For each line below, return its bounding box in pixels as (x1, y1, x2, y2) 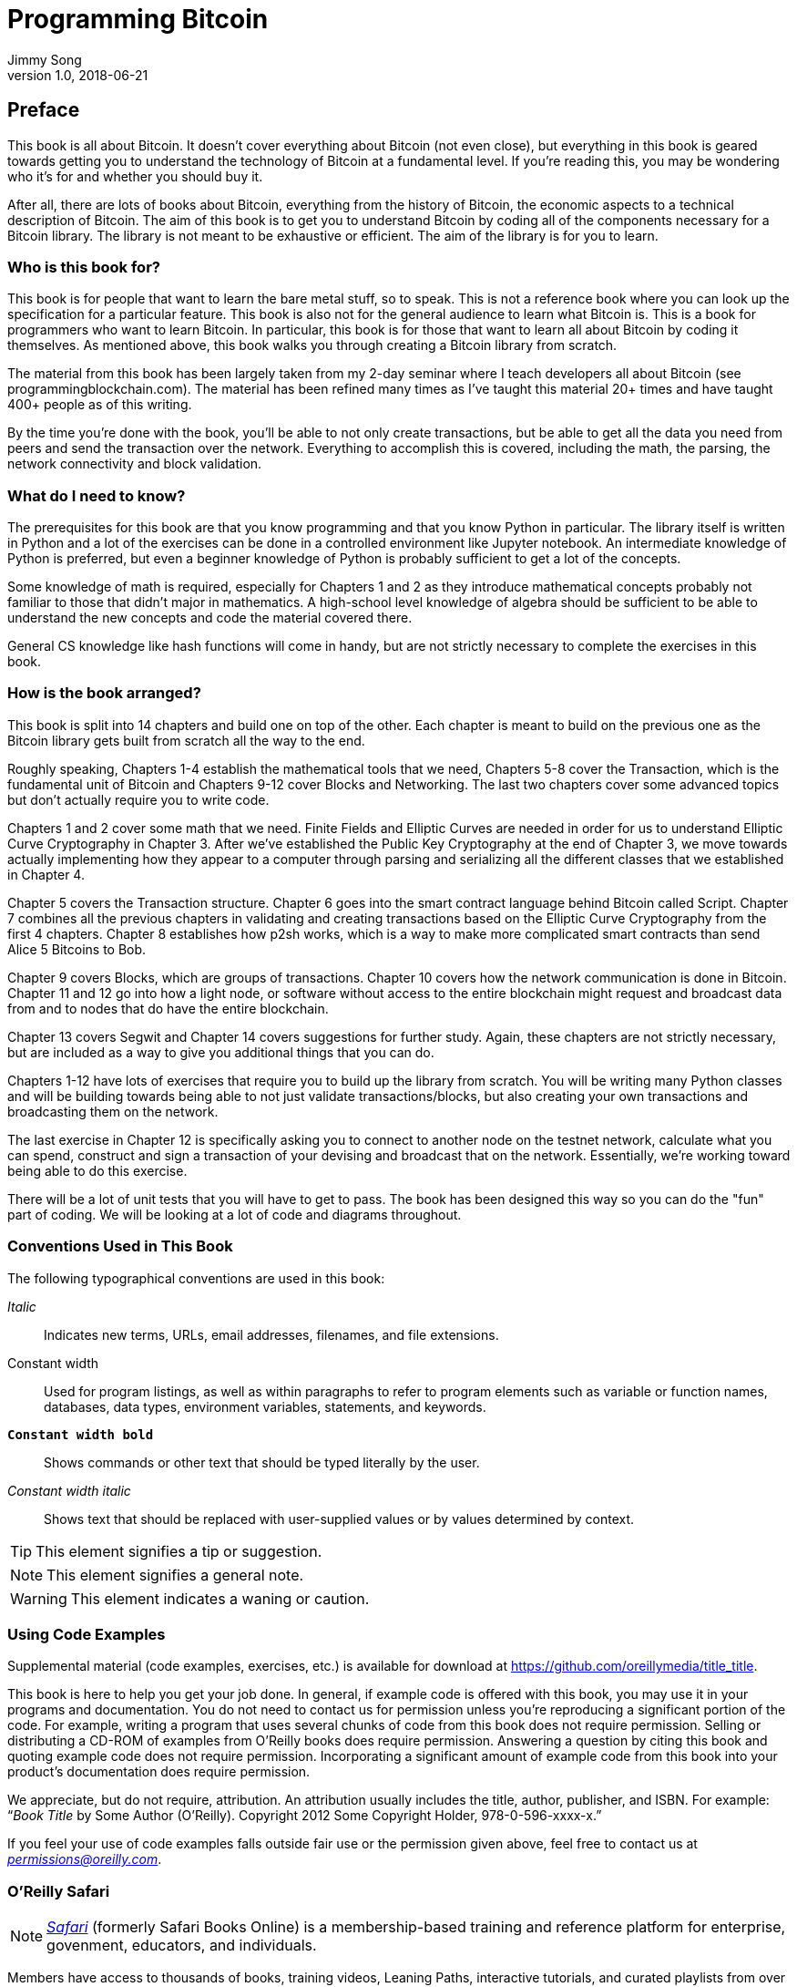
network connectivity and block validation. (7, 456, 262, 472)
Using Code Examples (7, 1624, 166, 1643)
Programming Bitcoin (7, 4, 269, 35)
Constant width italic (7, 1482, 131, 1498)
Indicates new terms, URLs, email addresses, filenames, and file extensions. (44, 1326, 499, 1343)
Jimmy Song (7, 51, 82, 67)
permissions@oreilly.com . (7, 1851, 162, 1868)
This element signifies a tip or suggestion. (36, 1541, 322, 1560)
